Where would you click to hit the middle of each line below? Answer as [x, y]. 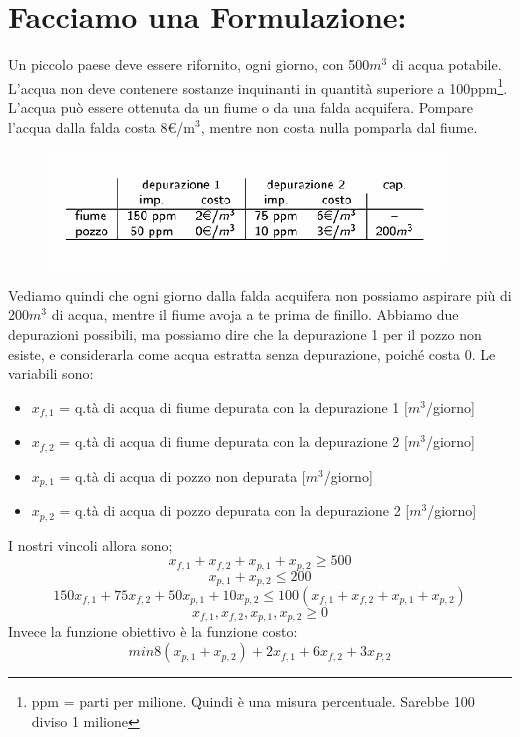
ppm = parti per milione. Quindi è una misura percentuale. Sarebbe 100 [253, 701]
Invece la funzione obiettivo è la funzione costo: [153, 631]
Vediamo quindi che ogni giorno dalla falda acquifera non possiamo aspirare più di [260, 294]
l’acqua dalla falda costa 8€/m [101, 126]
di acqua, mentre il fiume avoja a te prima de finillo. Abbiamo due [255, 314]
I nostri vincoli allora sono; [90, 544]
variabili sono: [51, 373]
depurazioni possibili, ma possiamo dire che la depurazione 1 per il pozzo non [245, 333]
